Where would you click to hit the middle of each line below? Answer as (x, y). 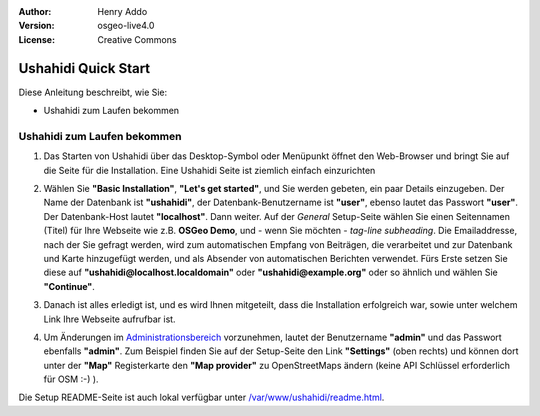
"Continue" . (69, 286)
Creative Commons (137, 39)
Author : (35, 11)
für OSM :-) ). (71, 379)
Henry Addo (122, 11)
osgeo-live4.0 (126, 26)
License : (36, 39)
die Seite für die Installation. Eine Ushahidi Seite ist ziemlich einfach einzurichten (209, 170)
